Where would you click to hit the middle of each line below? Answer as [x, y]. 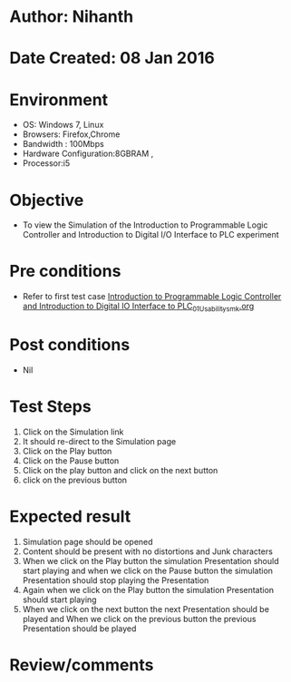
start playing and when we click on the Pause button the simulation [148, 570]
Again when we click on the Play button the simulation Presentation [148, 589]
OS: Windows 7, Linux [63, 125]
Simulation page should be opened [87, 541]
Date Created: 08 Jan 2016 [112, 58]
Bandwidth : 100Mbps [63, 144]
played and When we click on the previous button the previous [139, 619]
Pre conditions [65, 272]
